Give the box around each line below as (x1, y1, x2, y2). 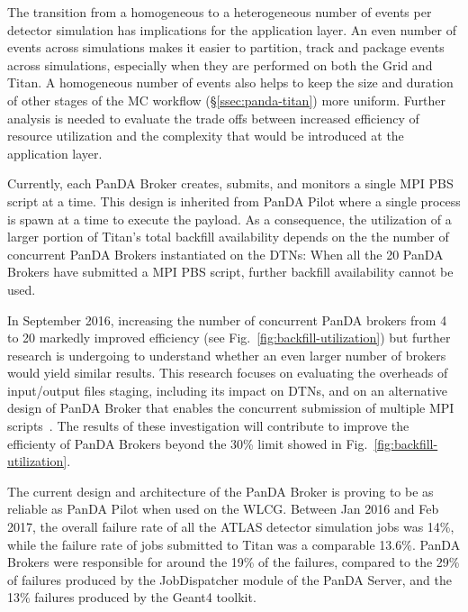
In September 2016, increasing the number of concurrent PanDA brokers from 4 (7, 310, 447, 329)
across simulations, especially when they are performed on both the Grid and (7, 55, 433, 74)
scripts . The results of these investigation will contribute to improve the (7, 416, 409, 435)
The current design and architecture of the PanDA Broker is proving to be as (7, 481, 434, 500)
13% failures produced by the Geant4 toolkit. (7, 588, 256, 607)
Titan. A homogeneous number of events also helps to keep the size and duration (7, 73, 454, 92)
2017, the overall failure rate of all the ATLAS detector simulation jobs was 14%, (7, 517, 454, 536)
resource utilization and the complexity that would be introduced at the (7, 126, 404, 145)
